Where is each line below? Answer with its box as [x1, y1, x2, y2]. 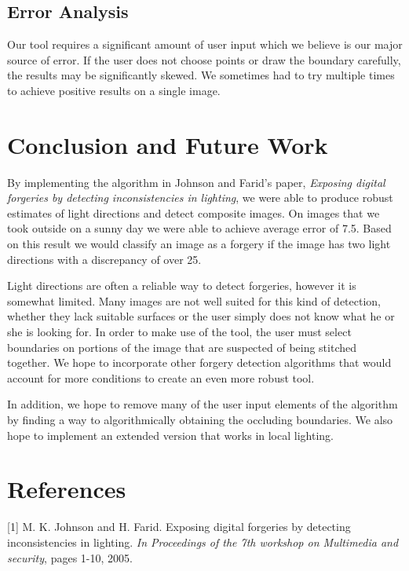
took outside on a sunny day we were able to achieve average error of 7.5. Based [7, 220, 392, 236]
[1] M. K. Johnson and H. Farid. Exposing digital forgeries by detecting [7, 518, 351, 535]
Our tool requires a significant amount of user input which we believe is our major [7, 36, 403, 53]
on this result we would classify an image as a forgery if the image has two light [7, 236, 391, 252]
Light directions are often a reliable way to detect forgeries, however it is [7, 277, 356, 294]
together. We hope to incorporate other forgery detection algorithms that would [7, 354, 392, 371]
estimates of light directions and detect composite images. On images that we [7, 204, 380, 221]
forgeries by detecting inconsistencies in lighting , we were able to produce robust [7, 189, 393, 206]
